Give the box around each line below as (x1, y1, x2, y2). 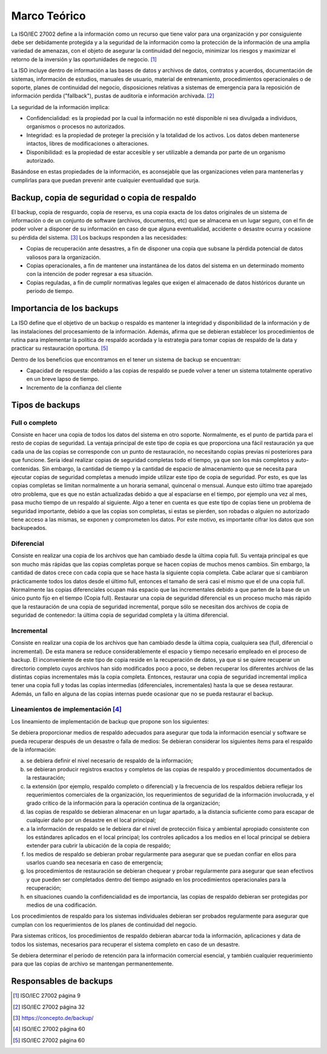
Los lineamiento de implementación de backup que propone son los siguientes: (11, 717, 209, 725)
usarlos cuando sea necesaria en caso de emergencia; (26, 859, 163, 867)
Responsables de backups (11, 976, 113, 987)
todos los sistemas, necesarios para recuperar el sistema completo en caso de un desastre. (11, 941, 240, 948)
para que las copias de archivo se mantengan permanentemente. (11, 960, 174, 967)
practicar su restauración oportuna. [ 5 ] (11, 344, 108, 352)
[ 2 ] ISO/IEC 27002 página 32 (13, 1003, 85, 1010)
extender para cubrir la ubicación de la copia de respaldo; (26, 842, 171, 849)
